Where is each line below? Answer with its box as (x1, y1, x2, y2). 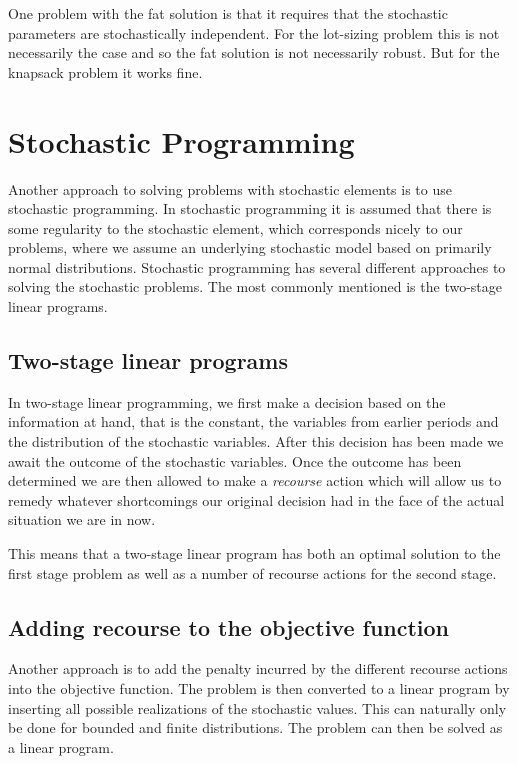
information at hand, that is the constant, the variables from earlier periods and (8, 411, 499, 432)
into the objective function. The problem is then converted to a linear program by (8, 678, 510, 698)
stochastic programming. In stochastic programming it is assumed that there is (8, 198, 492, 219)
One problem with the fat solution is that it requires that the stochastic (8, 3, 448, 23)
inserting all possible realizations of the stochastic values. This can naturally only (8, 697, 507, 718)
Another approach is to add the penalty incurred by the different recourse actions (8, 658, 508, 679)
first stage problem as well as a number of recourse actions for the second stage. (8, 562, 497, 583)
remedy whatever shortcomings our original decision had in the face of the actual (8, 489, 505, 510)
